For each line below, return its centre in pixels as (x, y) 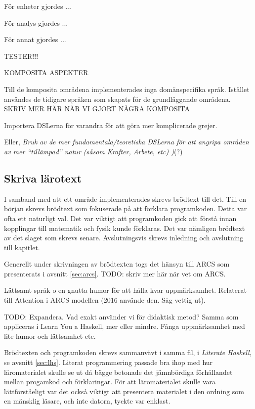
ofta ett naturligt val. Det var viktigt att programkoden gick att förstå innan (120, 218)
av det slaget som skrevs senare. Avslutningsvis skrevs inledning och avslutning (124, 238)
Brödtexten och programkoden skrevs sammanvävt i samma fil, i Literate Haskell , (128, 352)
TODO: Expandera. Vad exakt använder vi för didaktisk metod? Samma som (121, 316)
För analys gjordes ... (36, 23)
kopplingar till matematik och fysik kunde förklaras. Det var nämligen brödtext (125, 228)
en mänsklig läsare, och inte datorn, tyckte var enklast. (87, 401)
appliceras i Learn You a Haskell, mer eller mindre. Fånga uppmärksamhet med (125, 326)
